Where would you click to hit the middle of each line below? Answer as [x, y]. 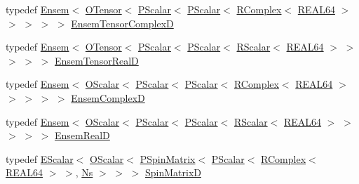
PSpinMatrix [168, 158]
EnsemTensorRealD [96, 60]
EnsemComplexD [108, 97]
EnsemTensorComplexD [122, 23]
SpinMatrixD [173, 172]
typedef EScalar [40, 158]
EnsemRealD [82, 135]
